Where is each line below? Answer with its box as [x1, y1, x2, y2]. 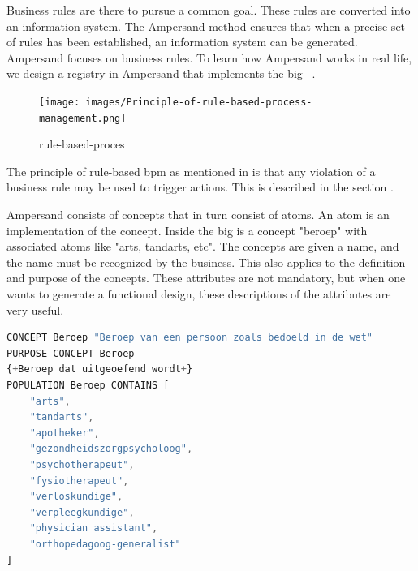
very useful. [6, 301, 64, 318]
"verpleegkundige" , [29, 506, 135, 518]
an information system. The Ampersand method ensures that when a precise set [6, 17, 406, 34]
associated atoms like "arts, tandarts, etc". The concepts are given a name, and [6, 238, 399, 255]
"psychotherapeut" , [29, 458, 135, 470]
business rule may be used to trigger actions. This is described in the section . [6, 178, 394, 195]
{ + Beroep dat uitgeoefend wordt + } [6, 363, 193, 376]
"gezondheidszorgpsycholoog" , [29, 443, 193, 455]
